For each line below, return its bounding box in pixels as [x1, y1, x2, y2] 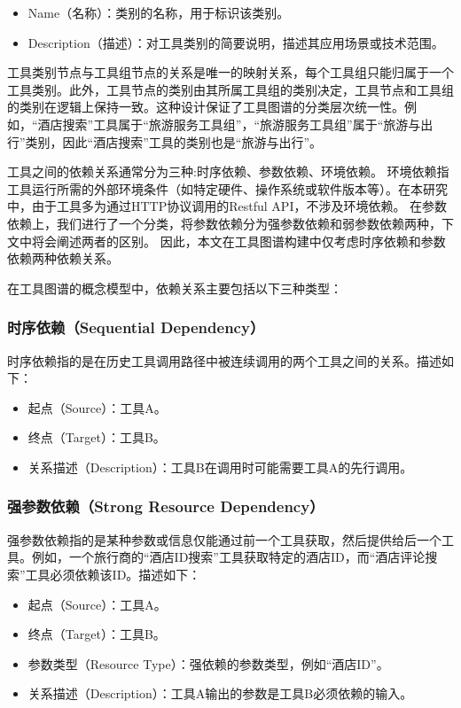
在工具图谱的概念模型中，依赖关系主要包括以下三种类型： [7, 278, 342, 297]
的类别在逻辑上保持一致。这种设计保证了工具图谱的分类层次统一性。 [7, 97, 404, 116]
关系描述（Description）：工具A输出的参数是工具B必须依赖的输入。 [27, 684, 413, 703]
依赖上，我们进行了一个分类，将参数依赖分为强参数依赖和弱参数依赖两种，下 [7, 214, 454, 232]
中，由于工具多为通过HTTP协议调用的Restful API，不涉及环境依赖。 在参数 [7, 197, 448, 215]
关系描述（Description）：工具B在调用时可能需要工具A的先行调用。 [27, 457, 413, 476]
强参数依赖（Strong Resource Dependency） [7, 495, 324, 517]
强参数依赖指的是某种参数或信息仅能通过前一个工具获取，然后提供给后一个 [7, 530, 441, 549]
